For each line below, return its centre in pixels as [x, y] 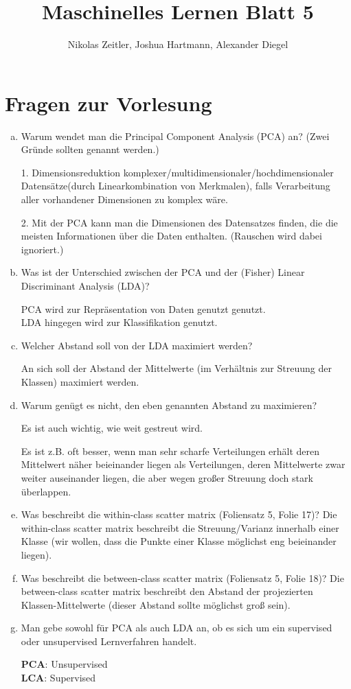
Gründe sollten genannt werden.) [90, 149]
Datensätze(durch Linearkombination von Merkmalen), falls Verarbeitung [175, 186]
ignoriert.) [42, 249]
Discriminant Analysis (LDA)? [85, 285]
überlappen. [46, 491]
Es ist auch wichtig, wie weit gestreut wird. [112, 428]
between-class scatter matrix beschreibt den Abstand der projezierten [167, 591]
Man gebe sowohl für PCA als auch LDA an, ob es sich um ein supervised [177, 628]
